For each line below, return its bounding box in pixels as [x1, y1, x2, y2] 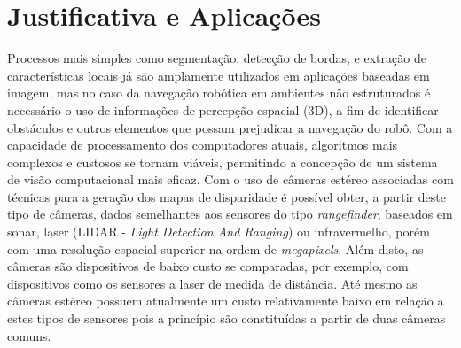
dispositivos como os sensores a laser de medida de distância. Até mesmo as [7, 274, 418, 292]
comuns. [7, 326, 51, 344]
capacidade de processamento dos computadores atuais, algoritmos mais [7, 135, 398, 154]
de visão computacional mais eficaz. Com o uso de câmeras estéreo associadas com [7, 170, 454, 189]
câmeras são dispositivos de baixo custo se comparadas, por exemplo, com [7, 257, 409, 275]
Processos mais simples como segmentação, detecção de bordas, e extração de [7, 49, 426, 67]
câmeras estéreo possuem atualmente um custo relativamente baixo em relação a [7, 291, 444, 310]
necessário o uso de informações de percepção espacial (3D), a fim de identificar [7, 100, 439, 119]
